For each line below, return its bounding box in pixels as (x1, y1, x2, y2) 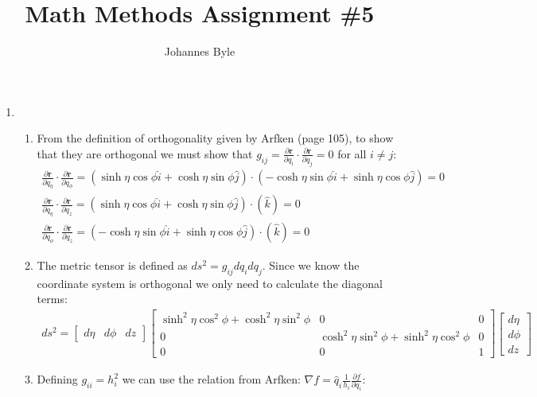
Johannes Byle (164, 43, 235, 60)
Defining (37, 371, 78, 387)
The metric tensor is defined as (37, 257, 188, 274)
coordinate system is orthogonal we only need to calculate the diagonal (37, 274, 383, 291)
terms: (37, 290, 68, 307)
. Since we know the (262, 257, 360, 274)
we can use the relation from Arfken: (122, 371, 301, 387)
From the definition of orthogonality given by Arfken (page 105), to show (37, 130, 394, 146)
